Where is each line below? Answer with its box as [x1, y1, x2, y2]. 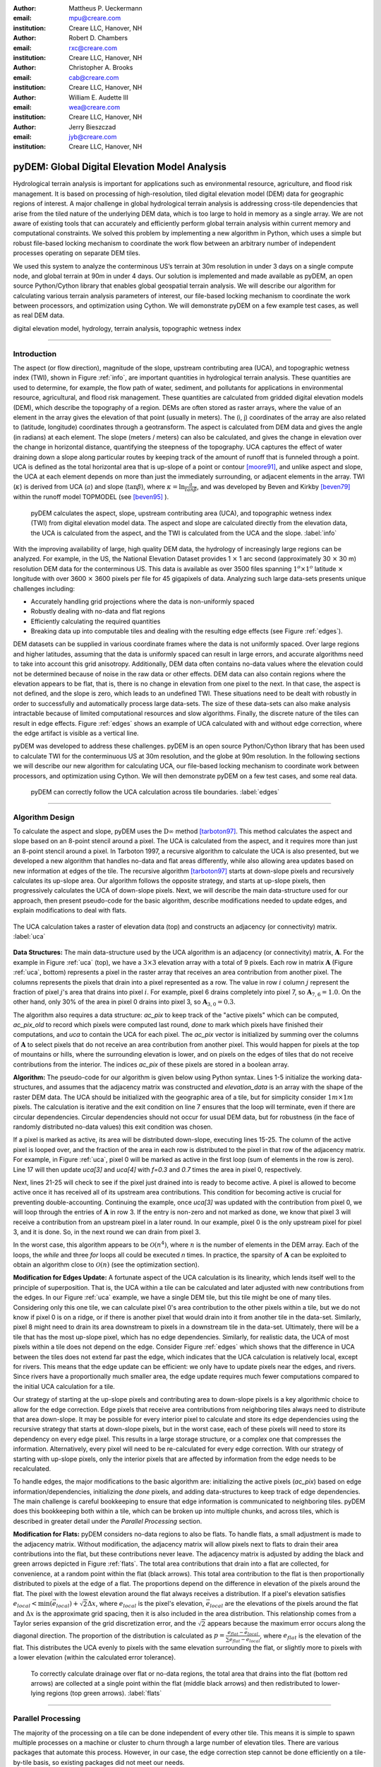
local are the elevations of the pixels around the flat [209, 1599, 358, 1609]
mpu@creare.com [68, 14, 121, 23]
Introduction [13, 348, 56, 358]
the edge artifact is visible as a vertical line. [13, 729, 139, 737]
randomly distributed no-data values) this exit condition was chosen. [13, 1122, 213, 1131]
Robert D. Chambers [68, 34, 128, 42]
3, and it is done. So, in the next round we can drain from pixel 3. [13, 1227, 201, 1236]
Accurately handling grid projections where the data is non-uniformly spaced [30, 597, 255, 606]
